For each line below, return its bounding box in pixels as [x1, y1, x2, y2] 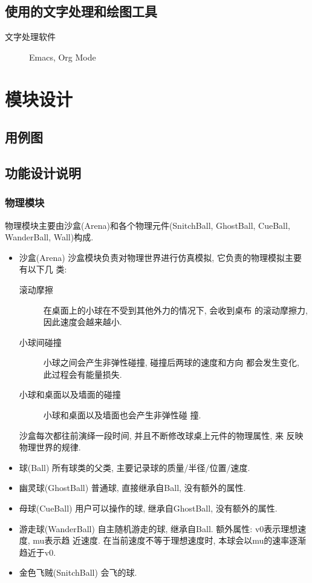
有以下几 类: [19, 263, 67, 275]
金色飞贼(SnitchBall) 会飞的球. [19, 566, 137, 579]
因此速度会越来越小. [43, 315, 122, 328]
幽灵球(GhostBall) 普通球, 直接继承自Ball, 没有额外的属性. [19, 481, 246, 494]
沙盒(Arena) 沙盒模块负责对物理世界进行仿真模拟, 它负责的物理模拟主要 [19, 251, 302, 263]
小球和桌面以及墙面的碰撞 [19, 388, 121, 401]
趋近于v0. [19, 545, 56, 558]
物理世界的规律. [19, 441, 81, 453]
